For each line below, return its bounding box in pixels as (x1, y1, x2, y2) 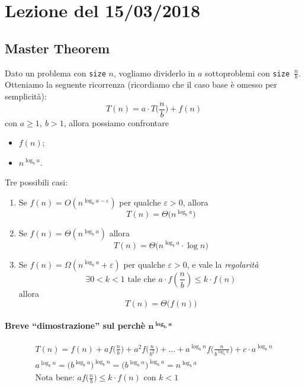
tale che (127, 275, 156, 284)
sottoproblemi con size (204, 66, 290, 79)
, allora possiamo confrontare (63, 116, 169, 129)
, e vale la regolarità (187, 258, 259, 270)
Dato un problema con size (5, 66, 106, 79)
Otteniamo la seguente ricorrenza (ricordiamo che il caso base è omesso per (5, 78, 277, 91)
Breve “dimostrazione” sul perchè (5, 319, 146, 332)
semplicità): (5, 90, 47, 102)
